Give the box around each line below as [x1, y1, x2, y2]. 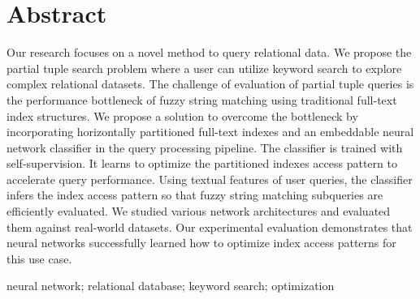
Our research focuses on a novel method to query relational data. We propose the [6, 44, 412, 61]
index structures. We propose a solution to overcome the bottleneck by [6, 107, 358, 124]
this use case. [6, 250, 72, 267]
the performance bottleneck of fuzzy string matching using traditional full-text [6, 91, 397, 108]
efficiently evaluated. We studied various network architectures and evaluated [6, 203, 391, 220]
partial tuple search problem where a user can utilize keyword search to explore [6, 59, 402, 76]
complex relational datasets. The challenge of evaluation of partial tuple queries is [6, 75, 414, 92]
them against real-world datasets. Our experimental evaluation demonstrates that [6, 218, 413, 235]
